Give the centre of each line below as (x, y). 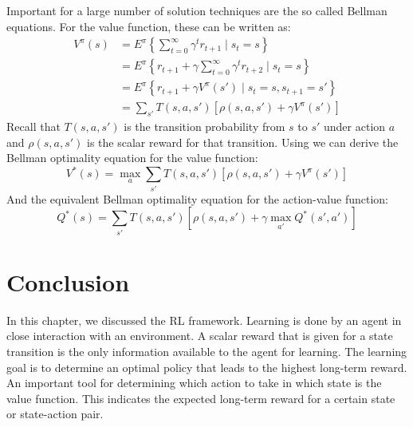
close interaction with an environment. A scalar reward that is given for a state (200, 336)
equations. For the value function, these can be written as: (149, 26)
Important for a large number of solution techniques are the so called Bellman (197, 10)
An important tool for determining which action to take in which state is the (194, 383)
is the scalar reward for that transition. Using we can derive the (243, 142)
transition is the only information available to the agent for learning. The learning (207, 351)
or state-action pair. (55, 414)
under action (355, 127)
